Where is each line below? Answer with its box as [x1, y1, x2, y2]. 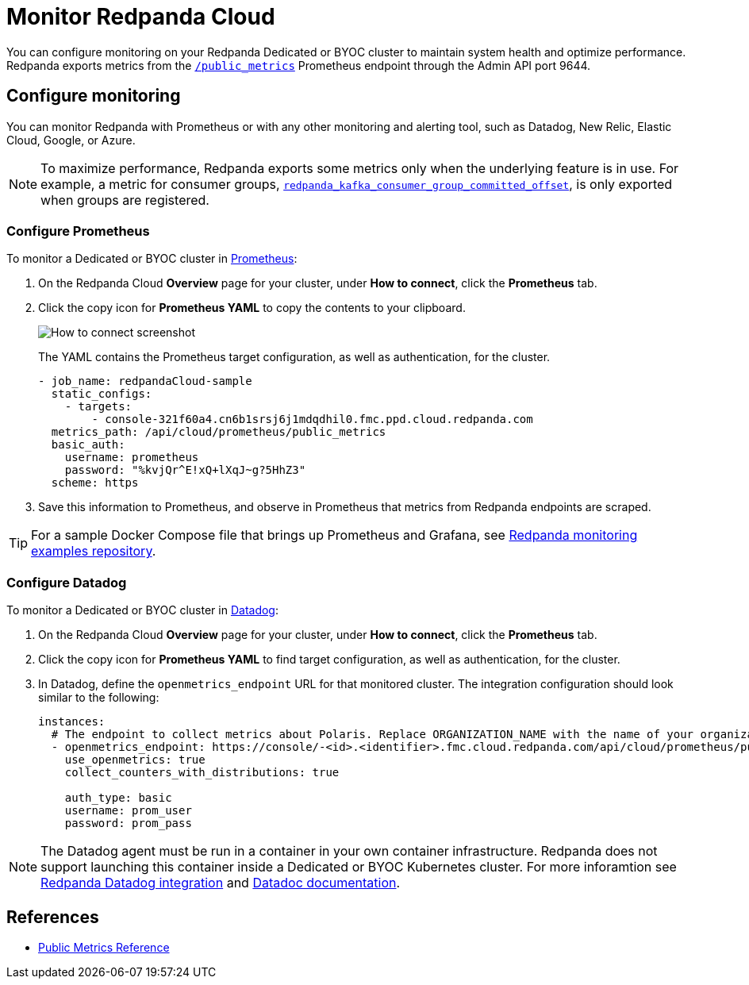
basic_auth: [51, 438, 125, 452]
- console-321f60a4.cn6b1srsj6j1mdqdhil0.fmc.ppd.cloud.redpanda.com [91, 413, 533, 426]
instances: [38, 715, 106, 729]
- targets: [64, 400, 133, 414]
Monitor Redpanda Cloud [6, 3, 275, 30]
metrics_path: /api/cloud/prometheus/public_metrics [51, 425, 386, 439]
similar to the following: [38, 691, 159, 705]
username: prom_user [64, 804, 192, 818]
